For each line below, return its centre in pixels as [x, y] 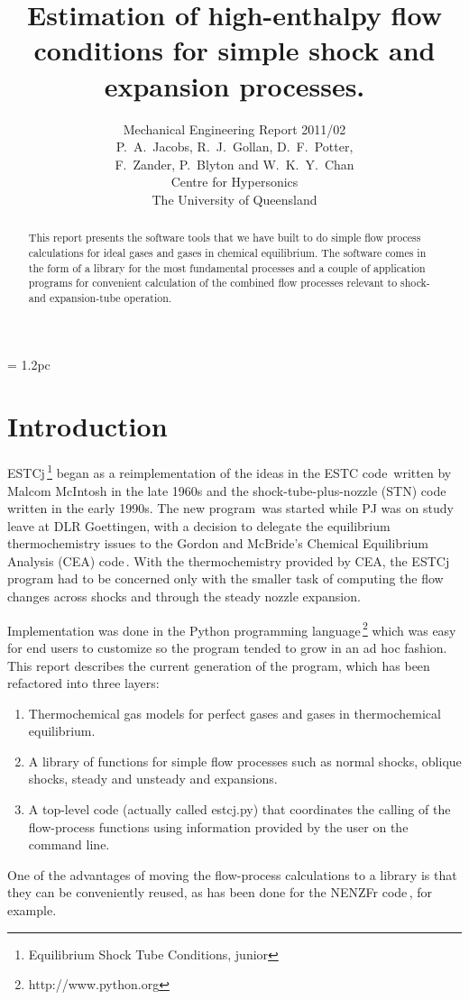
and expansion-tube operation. [100, 297]
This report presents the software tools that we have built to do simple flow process [225, 238]
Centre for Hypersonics [234, 182]
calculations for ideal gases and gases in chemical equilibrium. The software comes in [227, 252]
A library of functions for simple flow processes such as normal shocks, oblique [245, 761]
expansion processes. [234, 85]
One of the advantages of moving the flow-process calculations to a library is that [232, 874]
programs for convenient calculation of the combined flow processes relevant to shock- [229, 283]
